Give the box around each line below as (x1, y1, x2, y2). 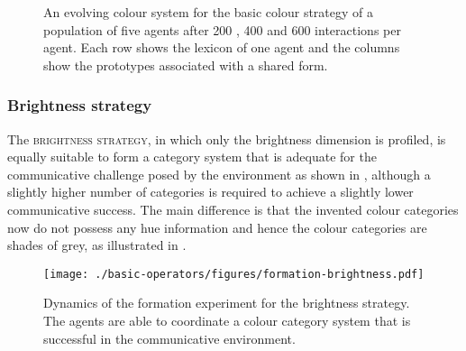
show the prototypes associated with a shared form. (43, 55, 328, 74)
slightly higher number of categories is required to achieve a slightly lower (7, 182, 414, 201)
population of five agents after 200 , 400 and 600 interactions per (43, 20, 401, 39)
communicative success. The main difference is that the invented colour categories (7, 199, 459, 218)
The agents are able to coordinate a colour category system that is (43, 311, 411, 329)
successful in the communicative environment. (43, 328, 296, 347)
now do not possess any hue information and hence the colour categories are (7, 217, 427, 236)
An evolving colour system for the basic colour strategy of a (43, 3, 374, 21)
